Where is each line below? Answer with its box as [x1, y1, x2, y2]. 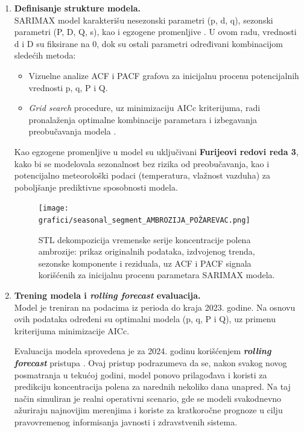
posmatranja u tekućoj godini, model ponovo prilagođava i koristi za [14, 368, 267, 381]
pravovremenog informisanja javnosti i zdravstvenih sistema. [14, 415, 238, 428]
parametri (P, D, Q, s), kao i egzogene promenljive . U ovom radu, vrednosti [14, 25, 297, 38]
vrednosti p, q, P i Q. [28, 81, 108, 94]
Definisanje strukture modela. [14, 2, 141, 14]
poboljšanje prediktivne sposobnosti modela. [14, 180, 178, 193]
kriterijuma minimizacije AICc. [14, 324, 130, 337]
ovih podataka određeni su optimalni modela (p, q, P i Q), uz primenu [14, 313, 276, 325]
